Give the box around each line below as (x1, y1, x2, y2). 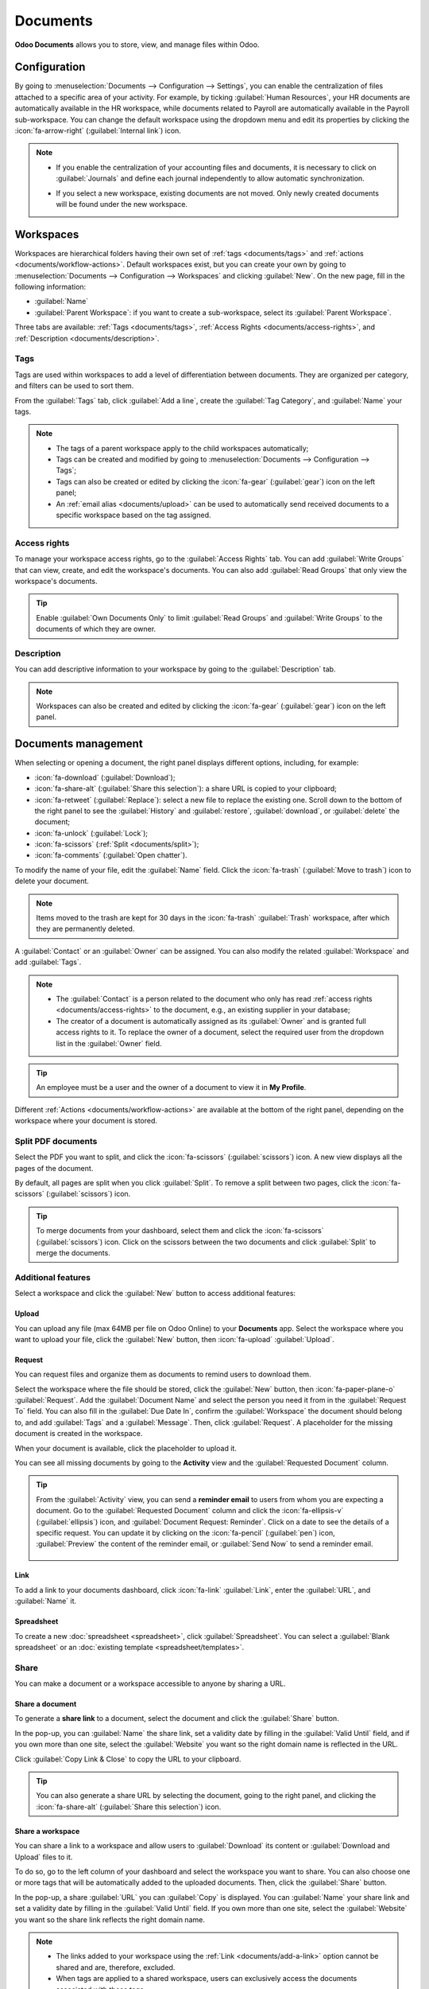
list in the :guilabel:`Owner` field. (56, 1038, 162, 1048)
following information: (14, 282, 87, 292)
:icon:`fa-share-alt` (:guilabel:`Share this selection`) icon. (36, 1802, 222, 1812)
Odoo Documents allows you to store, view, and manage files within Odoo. (14, 40, 260, 49)
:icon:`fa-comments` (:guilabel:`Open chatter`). (34, 850, 187, 860)
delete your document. (14, 876, 89, 886)
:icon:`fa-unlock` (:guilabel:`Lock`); (34, 828, 149, 838)
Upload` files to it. (14, 1852, 73, 1862)
